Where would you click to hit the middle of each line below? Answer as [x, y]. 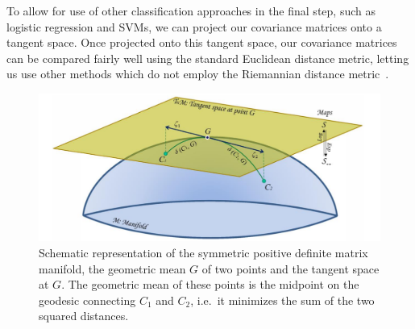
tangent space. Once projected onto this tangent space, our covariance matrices [202, 42]
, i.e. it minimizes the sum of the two [282, 300]
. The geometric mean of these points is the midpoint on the [210, 284]
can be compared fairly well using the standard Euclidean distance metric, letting [208, 58]
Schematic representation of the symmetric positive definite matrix [203, 252]
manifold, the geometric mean [112, 268]
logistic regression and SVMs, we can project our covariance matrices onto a [194, 26]
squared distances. [84, 316]
